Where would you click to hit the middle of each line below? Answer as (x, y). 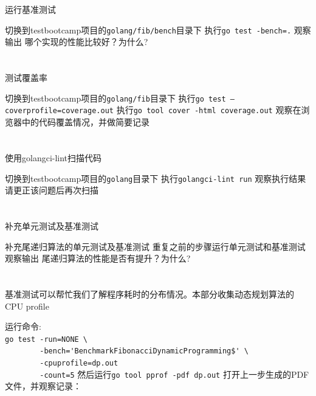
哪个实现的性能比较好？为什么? (86, 42)
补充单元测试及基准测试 (52, 225)
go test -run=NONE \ (46, 339)
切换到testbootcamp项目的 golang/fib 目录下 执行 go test (115, 98)
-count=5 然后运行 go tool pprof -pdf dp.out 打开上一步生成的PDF (174, 374)
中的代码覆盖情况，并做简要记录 (85, 122)
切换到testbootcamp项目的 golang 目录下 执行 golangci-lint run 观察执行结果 (156, 178)
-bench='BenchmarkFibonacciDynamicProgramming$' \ (144, 351)
